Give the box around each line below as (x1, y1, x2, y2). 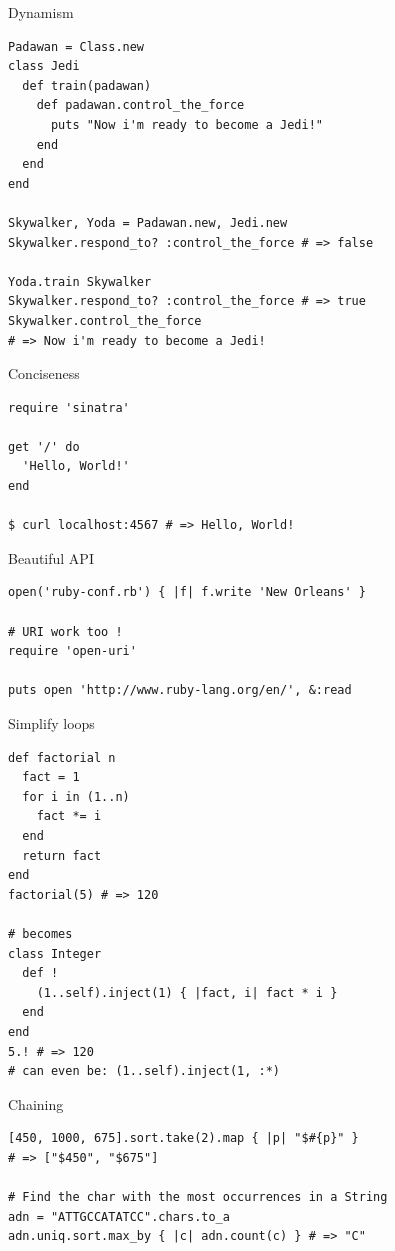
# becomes (8, 926, 73, 941)
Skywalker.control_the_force (8, 313, 202, 328)
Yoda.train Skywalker (8, 274, 152, 289)
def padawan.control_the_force (36, 98, 245, 113)
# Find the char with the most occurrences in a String (8, 1190, 388, 1205)
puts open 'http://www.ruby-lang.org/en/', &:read (8, 683, 352, 698)
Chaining (8, 1093, 64, 1114)
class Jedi (8, 59, 80, 74)
